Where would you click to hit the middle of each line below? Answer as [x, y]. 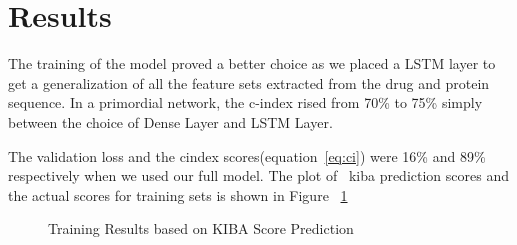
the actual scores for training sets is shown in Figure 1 [178, 194]
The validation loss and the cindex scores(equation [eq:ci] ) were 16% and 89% [247, 155]
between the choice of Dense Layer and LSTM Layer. [170, 121]
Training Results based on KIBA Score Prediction [201, 228]
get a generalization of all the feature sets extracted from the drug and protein [249, 82]
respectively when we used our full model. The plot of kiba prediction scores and [258, 175]
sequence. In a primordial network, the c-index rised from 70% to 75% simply [245, 102]
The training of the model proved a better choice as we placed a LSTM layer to [252, 63]
